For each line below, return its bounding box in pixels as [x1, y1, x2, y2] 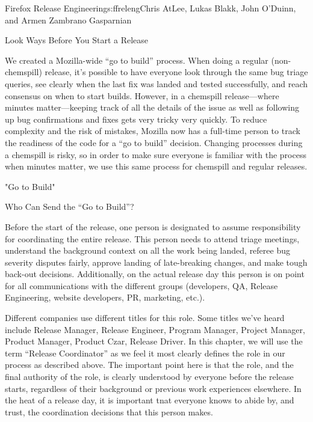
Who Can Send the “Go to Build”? [5, 200, 134, 213]
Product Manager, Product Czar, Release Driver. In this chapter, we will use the [5, 335, 303, 347]
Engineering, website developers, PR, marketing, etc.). [5, 291, 205, 304]
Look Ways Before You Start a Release [5, 34, 149, 46]
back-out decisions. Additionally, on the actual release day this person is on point [5, 268, 305, 280]
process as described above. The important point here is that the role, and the [5, 358, 294, 371]
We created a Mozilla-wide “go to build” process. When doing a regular [5, 54, 268, 66]
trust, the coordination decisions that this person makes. [5, 405, 213, 418]
